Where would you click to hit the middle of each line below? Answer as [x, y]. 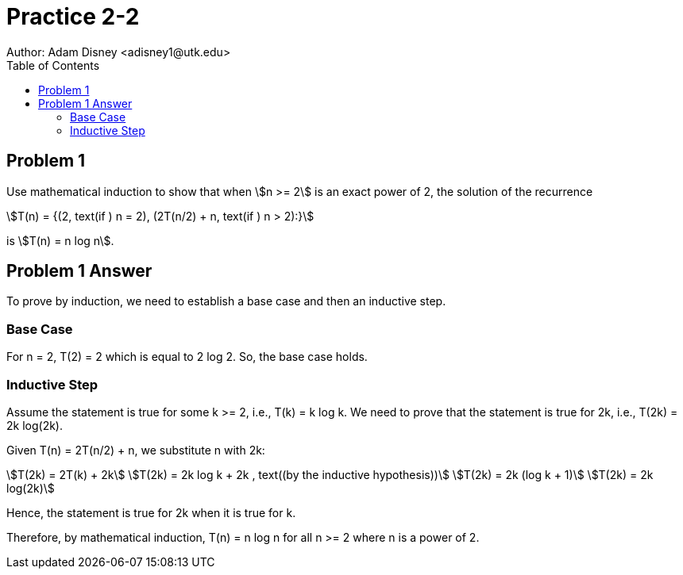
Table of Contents [53, 65]
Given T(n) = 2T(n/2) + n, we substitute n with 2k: [136, 450]
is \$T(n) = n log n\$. [60, 240]
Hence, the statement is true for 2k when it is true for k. [151, 512]
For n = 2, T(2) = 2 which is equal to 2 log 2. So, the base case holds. [187, 357]
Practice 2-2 [73, 17]
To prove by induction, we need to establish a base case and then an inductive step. [226, 301]
